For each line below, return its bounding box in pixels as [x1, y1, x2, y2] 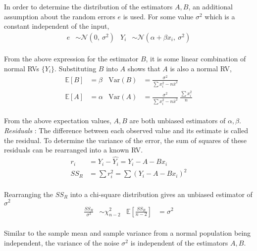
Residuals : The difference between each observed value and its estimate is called [4, 125, 248, 136]
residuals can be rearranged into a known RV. [4, 145, 143, 155]
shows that [127, 63, 160, 73]
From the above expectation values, [4, 115, 111, 126]
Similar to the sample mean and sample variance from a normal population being [4, 228, 251, 238]
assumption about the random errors [4, 11, 115, 21]
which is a [205, 11, 235, 21]
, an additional [188, 1, 233, 11]
